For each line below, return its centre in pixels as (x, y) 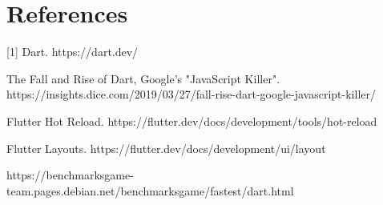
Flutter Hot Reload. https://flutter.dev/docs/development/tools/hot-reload (192, 121)
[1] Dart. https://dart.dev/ (73, 52)
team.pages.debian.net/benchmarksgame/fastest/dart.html (150, 190)
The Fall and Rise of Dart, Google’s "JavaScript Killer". (143, 78)
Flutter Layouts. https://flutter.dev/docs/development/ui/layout (166, 148)
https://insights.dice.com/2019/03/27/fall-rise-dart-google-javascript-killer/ (191, 94)
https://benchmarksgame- (70, 175)
